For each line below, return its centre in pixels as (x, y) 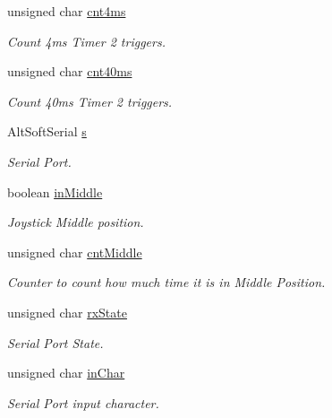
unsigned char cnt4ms (67, 11)
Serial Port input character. (83, 402)
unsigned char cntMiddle (75, 252)
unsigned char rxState (67, 312)
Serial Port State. (55, 342)
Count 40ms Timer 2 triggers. (90, 101)
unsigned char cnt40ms (70, 71)
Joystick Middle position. (76, 222)
